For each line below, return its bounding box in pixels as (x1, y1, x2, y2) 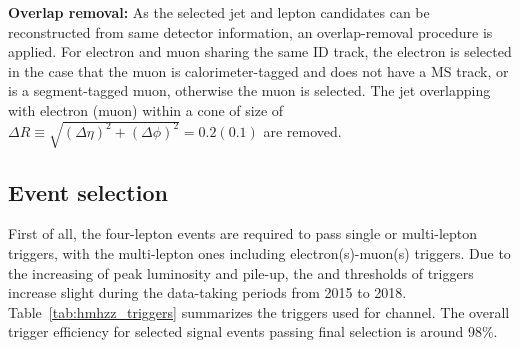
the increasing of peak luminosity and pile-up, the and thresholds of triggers (8, 262, 474, 283)
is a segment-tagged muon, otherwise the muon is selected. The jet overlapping (8, 80, 491, 101)
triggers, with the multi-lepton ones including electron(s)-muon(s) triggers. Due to (8, 242, 511, 263)
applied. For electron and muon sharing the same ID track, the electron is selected (8, 41, 512, 62)
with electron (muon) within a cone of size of (8, 99, 284, 120)
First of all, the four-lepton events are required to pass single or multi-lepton (8, 223, 478, 244)
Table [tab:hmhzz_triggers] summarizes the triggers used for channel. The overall (8, 301, 510, 322)
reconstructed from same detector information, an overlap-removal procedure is (8, 21, 493, 42)
